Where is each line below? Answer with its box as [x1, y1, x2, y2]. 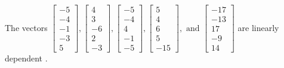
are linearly [237, 21, 279, 33]
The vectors [5, 21, 48, 33]
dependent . [5, 52, 48, 64]
